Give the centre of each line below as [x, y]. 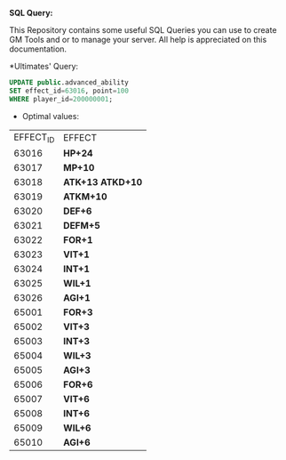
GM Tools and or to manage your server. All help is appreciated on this [138, 40]
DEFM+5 [82, 225]
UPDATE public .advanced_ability [69, 83]
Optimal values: [51, 116]
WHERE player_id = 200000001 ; [61, 99]
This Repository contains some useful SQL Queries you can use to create [143, 30]
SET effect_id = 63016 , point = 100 [69, 91]
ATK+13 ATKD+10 [103, 182]
